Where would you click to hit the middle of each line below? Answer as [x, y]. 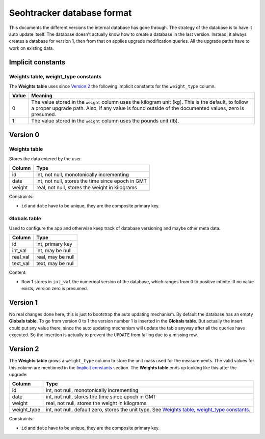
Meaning [42, 96]
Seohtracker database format [70, 13]
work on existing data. [31, 48]
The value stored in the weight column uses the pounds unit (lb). [105, 121]
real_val [21, 257]
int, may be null [54, 251]
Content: [18, 272]
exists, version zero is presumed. [55, 289]
